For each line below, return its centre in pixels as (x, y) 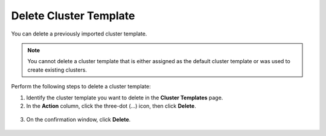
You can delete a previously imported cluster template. (79, 34)
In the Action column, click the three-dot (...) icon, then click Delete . (111, 106)
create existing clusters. (57, 70)
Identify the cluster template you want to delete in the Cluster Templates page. (125, 97)
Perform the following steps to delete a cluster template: (81, 87)
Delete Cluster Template (73, 16)
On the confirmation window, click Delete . (78, 120)
